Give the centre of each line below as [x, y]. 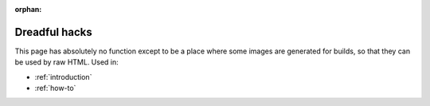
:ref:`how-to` [55, 88]
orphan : [28, 9]
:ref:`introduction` [63, 77]
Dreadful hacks [54, 32]
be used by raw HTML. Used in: [66, 62]
